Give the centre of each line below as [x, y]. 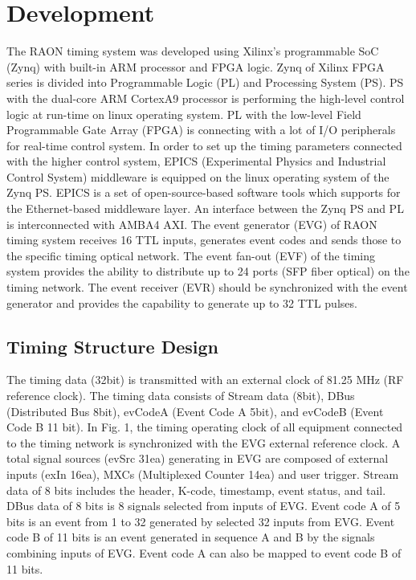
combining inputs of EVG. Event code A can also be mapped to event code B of [204, 552]
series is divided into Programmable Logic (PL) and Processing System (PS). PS [205, 82]
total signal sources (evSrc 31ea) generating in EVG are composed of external [198, 458]
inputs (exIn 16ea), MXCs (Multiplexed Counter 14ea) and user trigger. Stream [203, 474]
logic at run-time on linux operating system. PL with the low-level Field [184, 114]
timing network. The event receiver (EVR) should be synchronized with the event [207, 287]
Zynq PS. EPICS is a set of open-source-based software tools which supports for [204, 192]
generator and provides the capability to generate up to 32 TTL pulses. [182, 302]
